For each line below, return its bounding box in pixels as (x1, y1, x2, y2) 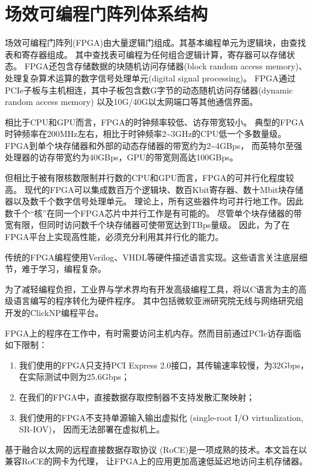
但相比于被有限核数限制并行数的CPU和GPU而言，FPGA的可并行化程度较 (5, 171, 294, 184)
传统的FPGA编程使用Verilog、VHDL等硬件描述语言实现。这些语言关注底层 (5, 250, 299, 263)
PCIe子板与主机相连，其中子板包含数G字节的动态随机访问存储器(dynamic (5, 83, 293, 96)
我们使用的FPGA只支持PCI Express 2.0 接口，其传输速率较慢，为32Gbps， (19, 358, 309, 371)
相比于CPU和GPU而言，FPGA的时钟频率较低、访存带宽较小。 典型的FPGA (5, 115, 305, 128)
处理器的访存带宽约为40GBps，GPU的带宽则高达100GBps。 (5, 151, 238, 163)
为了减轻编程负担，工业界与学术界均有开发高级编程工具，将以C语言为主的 (5, 282, 299, 295)
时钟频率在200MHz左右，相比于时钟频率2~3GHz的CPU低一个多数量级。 (5, 127, 287, 140)
